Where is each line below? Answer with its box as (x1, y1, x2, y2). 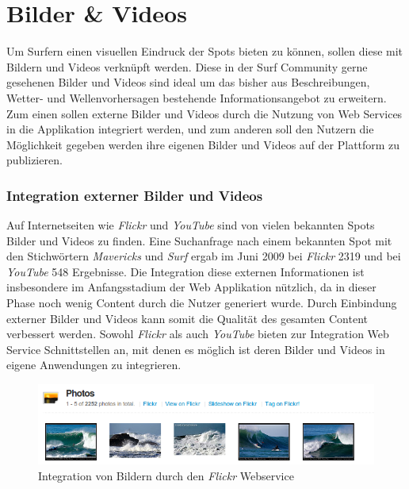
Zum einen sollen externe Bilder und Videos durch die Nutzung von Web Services (6, 105, 403, 121)
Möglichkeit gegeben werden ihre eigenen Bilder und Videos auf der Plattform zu (6, 136, 400, 152)
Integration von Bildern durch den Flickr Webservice (38, 467, 294, 483)
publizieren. (6, 152, 63, 168)
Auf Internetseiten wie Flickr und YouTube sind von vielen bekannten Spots (6, 217, 375, 233)
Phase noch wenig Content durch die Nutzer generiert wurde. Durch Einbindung (6, 295, 397, 311)
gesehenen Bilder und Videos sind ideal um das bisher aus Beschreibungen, (6, 74, 370, 90)
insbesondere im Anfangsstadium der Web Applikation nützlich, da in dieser (6, 279, 377, 295)
